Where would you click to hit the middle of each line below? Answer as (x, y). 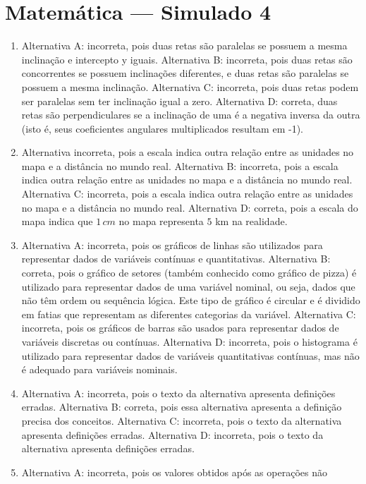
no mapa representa (161, 221)
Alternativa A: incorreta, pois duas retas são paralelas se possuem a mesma (184, 46)
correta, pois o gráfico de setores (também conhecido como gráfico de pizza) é (189, 273)
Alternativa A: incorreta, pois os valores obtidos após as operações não (174, 472)
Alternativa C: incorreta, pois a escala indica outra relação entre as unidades (187, 194)
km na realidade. (251, 221)
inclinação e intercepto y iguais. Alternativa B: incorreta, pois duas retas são (187, 59)
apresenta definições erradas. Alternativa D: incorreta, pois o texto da (172, 434)
